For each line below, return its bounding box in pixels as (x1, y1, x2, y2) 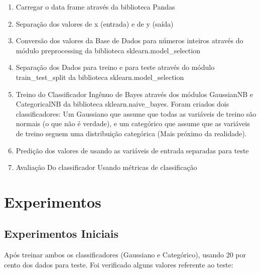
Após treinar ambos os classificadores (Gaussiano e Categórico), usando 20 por (4, 249, 246, 260)
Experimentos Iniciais (4, 226, 119, 241)
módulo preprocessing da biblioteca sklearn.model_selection (16, 45, 200, 55)
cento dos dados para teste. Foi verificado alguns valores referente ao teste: (4, 259, 233, 269)
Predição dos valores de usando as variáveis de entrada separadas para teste (16, 145, 249, 155)
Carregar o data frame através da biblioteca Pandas (16, 2, 175, 12)
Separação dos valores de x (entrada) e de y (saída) (16, 18, 174, 29)
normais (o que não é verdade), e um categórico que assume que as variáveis (16, 118, 250, 129)
